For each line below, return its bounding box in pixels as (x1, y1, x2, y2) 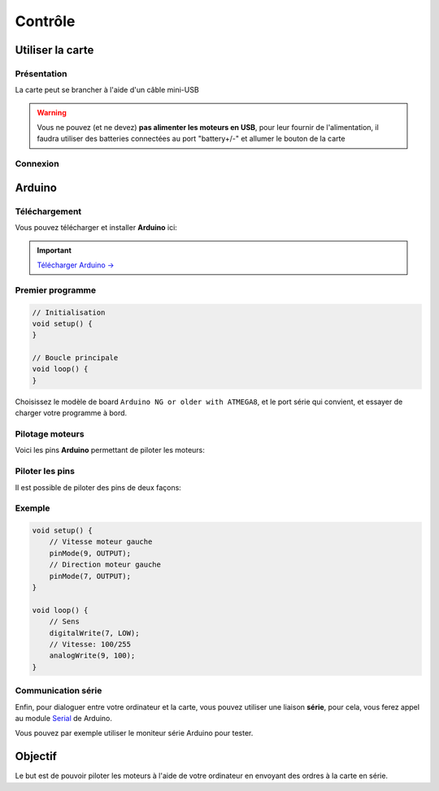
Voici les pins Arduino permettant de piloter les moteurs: (15, 445, 205, 455)
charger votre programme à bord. (15, 408, 128, 418)
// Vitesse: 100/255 (49, 639, 132, 649)
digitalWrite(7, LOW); (49, 628, 140, 637)
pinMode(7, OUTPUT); (49, 572, 132, 580)
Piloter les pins (15, 466, 75, 477)
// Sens (49, 617, 80, 626)
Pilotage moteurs (15, 428, 85, 440)
